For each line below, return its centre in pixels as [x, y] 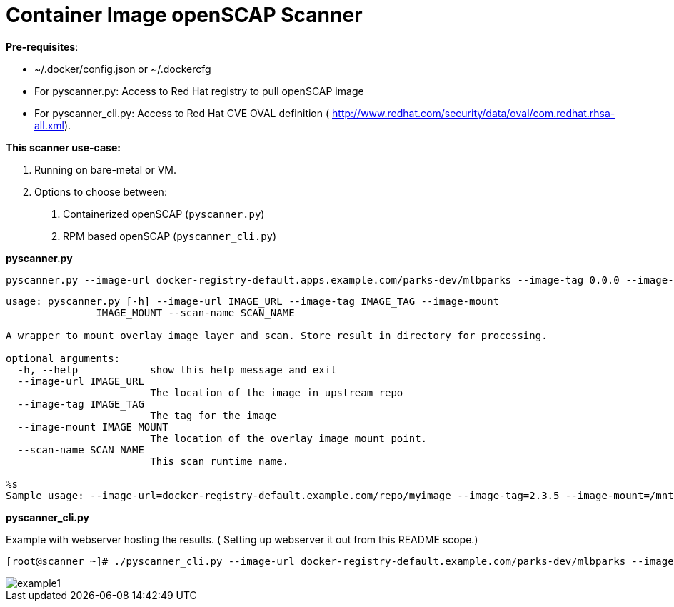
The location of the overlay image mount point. [289, 438]
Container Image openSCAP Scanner [184, 15]
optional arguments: [63, 358]
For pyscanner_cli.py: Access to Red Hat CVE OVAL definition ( [182, 113]
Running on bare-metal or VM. [106, 169]
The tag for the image [213, 415]
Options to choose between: [101, 191]
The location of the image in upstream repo [277, 392]
